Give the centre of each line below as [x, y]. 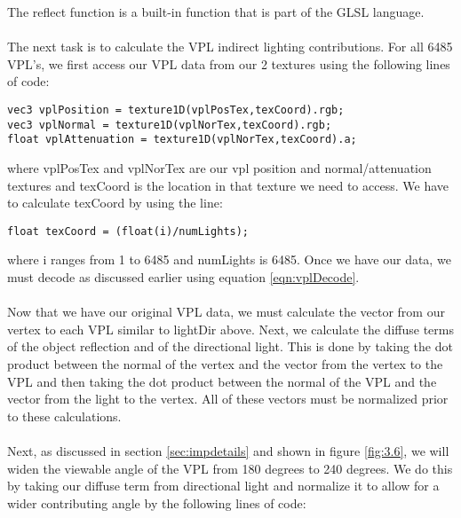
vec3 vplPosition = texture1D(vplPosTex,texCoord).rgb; [176, 110]
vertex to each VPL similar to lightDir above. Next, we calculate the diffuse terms [230, 329]
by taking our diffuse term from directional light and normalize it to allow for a [223, 486]
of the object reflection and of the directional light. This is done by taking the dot [230, 346]
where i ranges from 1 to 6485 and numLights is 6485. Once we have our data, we [229, 259]
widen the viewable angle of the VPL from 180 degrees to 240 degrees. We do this [230, 468]
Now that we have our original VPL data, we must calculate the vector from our [226, 312]
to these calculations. [64, 416]
